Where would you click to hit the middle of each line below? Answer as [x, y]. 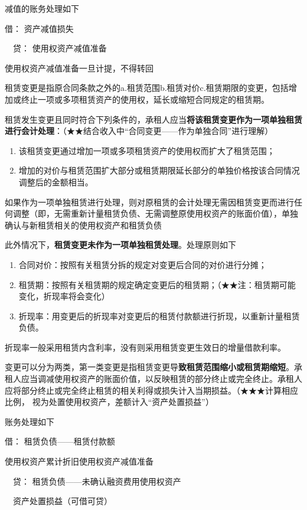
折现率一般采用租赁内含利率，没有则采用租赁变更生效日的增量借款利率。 [145, 347]
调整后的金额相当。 [56, 182]
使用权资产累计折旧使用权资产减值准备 [79, 461]
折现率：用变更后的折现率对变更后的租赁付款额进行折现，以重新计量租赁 [159, 316]
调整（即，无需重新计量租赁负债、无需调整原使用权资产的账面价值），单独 [155, 213]
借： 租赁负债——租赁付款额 [60, 441]
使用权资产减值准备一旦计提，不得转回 [79, 68]
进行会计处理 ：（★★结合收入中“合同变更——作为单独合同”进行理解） [139, 131]
